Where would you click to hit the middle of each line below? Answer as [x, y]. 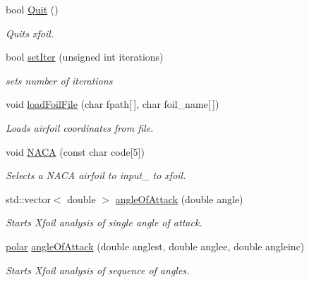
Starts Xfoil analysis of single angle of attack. [104, 222]
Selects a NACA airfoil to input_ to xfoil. [96, 175]
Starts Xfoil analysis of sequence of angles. [98, 270]
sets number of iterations [59, 80]
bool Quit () [32, 9]
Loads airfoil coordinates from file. [80, 127]
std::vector [28, 198]
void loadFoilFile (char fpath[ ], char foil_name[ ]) [113, 104]
